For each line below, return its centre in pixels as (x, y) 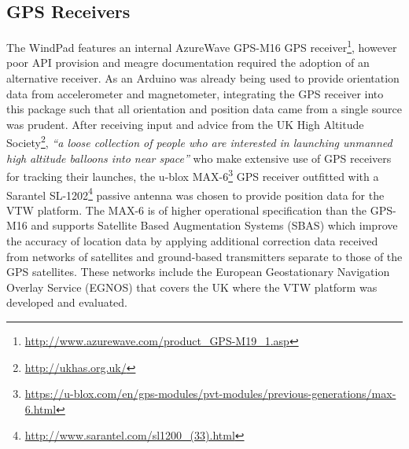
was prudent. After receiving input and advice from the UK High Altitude (185, 124)
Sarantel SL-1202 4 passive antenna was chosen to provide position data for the (195, 193)
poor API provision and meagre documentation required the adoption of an (188, 63)
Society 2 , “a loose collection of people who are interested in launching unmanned (199, 142)
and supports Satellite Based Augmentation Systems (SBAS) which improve (214, 225)
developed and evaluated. (67, 302)
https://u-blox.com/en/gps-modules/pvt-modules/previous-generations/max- (210, 394)
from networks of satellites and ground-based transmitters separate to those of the (204, 256)
